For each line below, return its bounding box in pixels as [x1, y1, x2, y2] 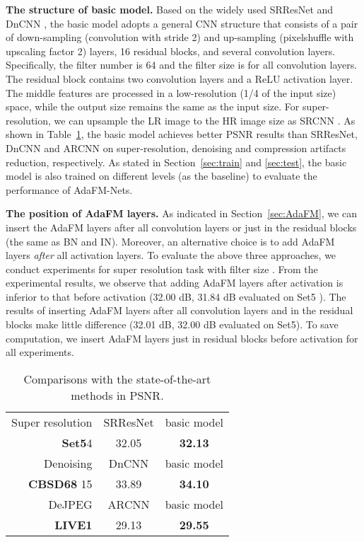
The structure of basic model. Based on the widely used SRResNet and [6, 2, 334, 16]
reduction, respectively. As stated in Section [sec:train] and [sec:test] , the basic [6, 154, 347, 169]
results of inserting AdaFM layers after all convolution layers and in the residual [6, 303, 353, 318]
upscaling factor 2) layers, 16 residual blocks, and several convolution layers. [6, 43, 336, 58]
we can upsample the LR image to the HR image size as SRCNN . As [54, 113, 356, 127]
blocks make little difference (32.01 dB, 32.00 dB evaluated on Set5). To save [6, 317, 339, 332]
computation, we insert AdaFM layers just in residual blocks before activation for [6, 330, 358, 345]
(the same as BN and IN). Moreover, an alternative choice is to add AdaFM [6, 233, 335, 248]
